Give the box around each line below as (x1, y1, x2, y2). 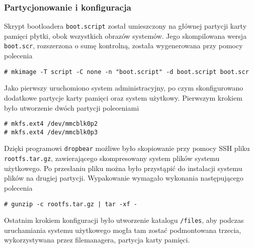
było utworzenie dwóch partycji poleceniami (4, 102, 139, 113)
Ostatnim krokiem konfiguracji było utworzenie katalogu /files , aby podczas (4, 215, 244, 225)
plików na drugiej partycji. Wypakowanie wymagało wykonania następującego (4, 173, 243, 183)
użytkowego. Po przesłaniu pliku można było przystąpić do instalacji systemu (4, 162, 242, 173)
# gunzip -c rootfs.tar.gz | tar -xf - (4, 200, 137, 208)
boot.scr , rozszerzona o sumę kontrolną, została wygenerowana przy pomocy (4, 40, 243, 51)
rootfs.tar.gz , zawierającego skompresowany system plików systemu (4, 153, 220, 163)
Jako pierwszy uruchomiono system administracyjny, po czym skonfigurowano (4, 82, 243, 93)
